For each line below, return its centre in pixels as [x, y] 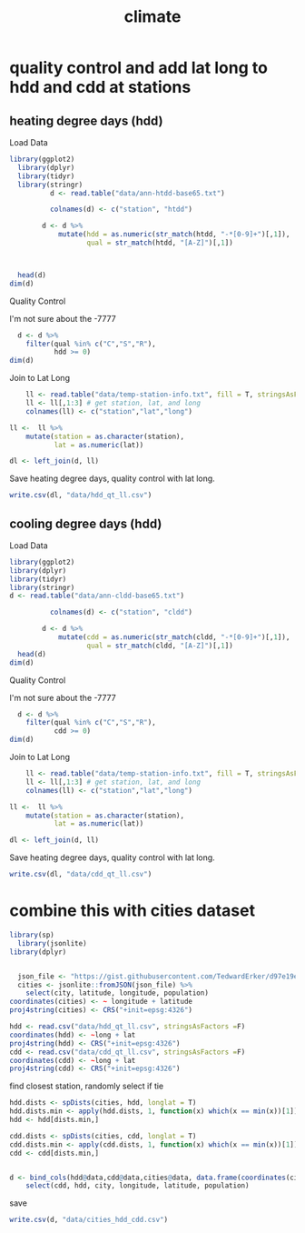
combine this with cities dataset [133, 911]
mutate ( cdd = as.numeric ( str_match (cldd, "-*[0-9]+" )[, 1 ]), [174, 637]
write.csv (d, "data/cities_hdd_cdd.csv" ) [89, 1220]
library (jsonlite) [53, 943]
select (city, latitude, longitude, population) [117, 993]
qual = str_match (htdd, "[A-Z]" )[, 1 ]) [160, 243]
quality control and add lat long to [138, 68]
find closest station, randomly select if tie [87, 1086]
